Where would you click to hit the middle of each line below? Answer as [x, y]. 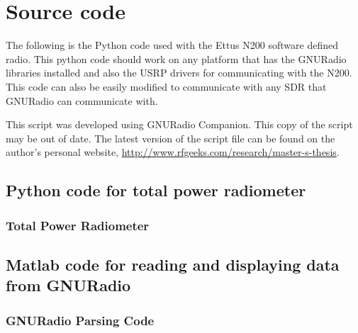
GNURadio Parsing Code [80, 320]
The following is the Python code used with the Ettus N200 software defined [172, 45]
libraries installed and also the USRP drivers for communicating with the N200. [179, 73]
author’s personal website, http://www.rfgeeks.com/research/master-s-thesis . [173, 152]
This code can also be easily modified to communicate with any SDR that [166, 86]
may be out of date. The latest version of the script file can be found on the [170, 138]
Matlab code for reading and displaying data [173, 264]
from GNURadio [68, 285]
